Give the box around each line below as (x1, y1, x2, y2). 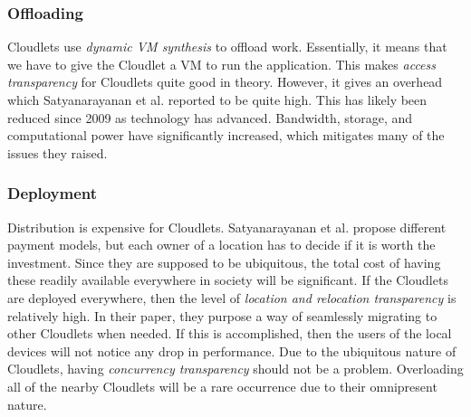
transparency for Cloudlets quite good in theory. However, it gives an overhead (7, 72, 443, 91)
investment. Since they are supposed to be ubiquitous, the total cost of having (7, 252, 441, 271)
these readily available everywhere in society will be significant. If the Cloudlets (7, 270, 448, 289)
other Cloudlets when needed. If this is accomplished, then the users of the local (7, 324, 452, 343)
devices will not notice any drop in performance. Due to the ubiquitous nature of (7, 341, 457, 360)
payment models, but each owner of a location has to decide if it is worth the (7, 235, 436, 254)
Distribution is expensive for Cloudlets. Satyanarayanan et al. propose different (7, 217, 447, 236)
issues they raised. (7, 143, 108, 162)
